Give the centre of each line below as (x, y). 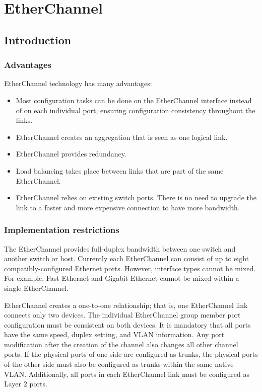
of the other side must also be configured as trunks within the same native (119, 364)
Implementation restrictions (62, 230)
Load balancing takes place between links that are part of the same (120, 170)
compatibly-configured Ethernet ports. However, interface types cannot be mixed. (130, 268)
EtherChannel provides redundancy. (71, 154)
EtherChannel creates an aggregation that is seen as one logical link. (122, 137)
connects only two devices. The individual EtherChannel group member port (122, 315)
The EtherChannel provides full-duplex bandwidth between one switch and (120, 248)
